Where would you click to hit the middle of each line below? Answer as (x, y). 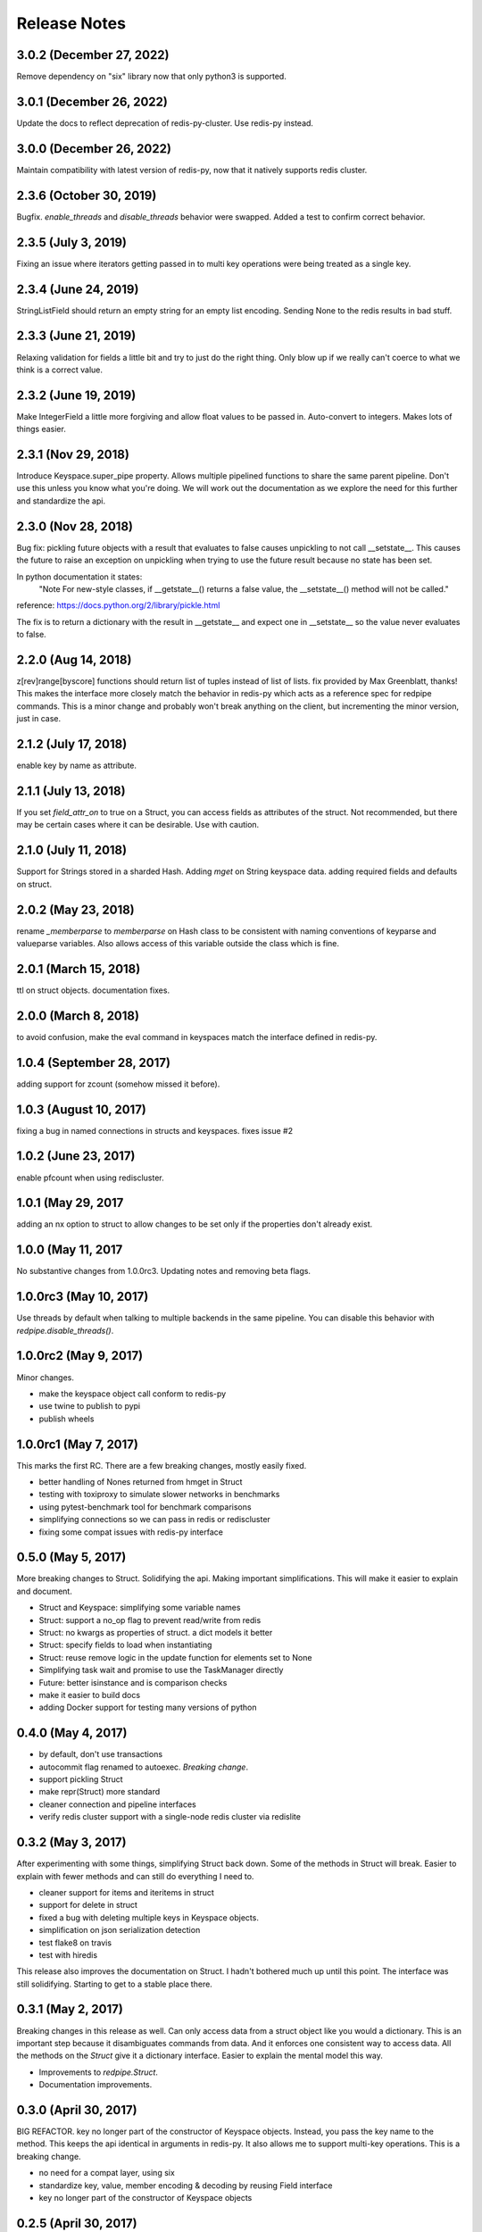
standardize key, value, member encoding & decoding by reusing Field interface (186, 2185)
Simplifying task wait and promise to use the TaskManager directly (161, 1670)
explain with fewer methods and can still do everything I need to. (135, 1876)
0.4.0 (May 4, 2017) (72, 1733)
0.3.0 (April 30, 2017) (77, 2110)
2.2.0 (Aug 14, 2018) (74, 659)
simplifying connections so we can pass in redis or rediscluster (155, 1520)
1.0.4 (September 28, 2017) (94, 1062)
